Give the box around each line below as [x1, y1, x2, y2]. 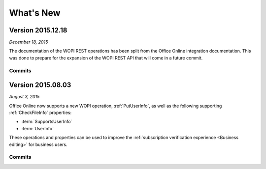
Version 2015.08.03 [9, 81, 71, 89]
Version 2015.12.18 [9, 26, 67, 34]
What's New [9, 7, 61, 18]
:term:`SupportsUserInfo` [21, 118, 72, 125]
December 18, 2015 [9, 39, 48, 45]
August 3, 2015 [9, 94, 40, 100]
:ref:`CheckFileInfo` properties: [9, 110, 71, 115]
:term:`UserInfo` [21, 125, 54, 131]
